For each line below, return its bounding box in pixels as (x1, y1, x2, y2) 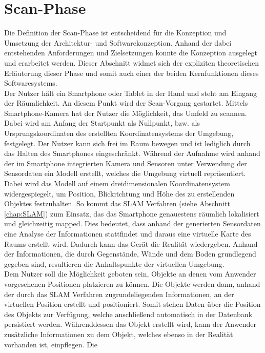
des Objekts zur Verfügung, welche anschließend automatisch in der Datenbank (4, 308, 253, 319)
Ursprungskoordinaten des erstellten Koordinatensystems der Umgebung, (4, 128, 234, 139)
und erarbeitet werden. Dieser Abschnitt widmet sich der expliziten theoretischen (4, 57, 259, 68)
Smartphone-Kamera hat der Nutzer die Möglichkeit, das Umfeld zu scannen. (4, 107, 247, 118)
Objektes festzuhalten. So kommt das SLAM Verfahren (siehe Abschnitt (4, 198, 230, 209)
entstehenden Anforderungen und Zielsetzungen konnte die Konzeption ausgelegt (4, 47, 257, 58)
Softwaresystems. (4, 77, 57, 88)
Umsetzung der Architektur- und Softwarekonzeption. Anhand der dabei (4, 37, 232, 48)
